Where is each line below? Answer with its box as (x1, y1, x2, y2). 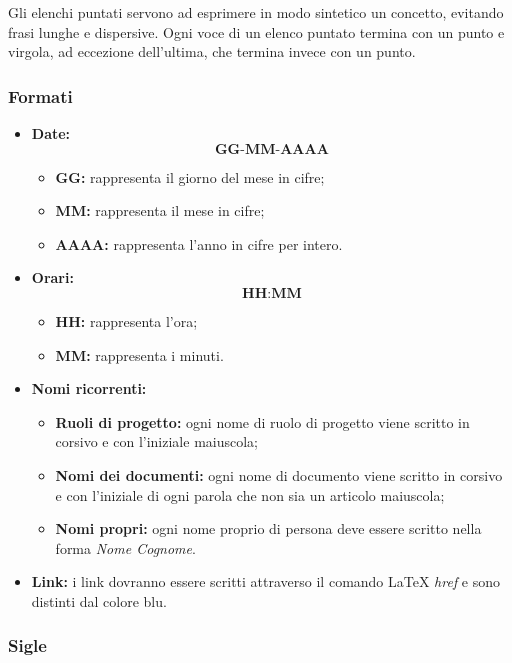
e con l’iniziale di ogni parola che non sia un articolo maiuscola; (55, 484, 445, 505)
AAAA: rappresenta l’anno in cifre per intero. (55, 233, 343, 254)
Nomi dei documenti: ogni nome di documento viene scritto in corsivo (55, 464, 503, 485)
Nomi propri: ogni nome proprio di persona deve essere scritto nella (55, 518, 482, 539)
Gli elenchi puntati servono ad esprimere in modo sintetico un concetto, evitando (8, 2, 504, 22)
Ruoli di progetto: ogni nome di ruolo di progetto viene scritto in (55, 411, 470, 432)
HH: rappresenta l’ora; (55, 310, 198, 331)
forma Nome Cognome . (55, 537, 196, 558)
